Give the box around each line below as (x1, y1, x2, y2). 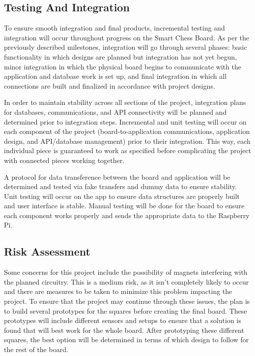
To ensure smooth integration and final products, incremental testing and (4, 23, 225, 33)
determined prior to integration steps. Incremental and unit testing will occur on (4, 116, 247, 127)
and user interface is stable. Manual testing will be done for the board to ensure (4, 200, 245, 211)
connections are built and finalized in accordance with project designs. (4, 80, 215, 91)
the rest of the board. (4, 344, 68, 355)
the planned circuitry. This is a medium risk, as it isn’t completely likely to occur (4, 276, 249, 287)
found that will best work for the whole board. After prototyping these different (4, 324, 244, 335)
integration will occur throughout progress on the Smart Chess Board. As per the (4, 32, 250, 42)
